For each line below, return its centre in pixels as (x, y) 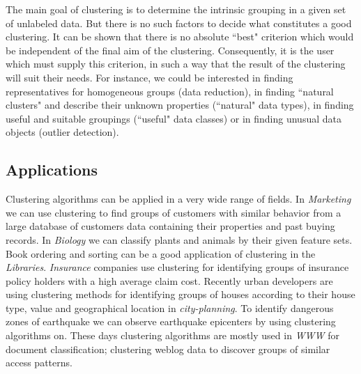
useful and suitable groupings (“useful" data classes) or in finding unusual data (174, 118)
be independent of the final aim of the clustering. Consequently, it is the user (170, 50)
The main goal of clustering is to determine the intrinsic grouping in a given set (176, 9)
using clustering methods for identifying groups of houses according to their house (180, 294)
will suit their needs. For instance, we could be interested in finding (149, 77)
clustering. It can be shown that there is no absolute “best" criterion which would (180, 37)
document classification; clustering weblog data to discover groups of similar (168, 349)
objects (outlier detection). (62, 132)
